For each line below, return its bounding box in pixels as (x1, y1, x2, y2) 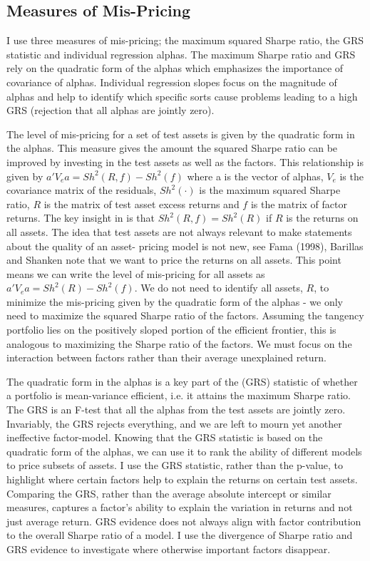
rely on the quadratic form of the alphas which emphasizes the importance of (6, 61, 344, 76)
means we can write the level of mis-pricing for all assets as (6, 266, 265, 281)
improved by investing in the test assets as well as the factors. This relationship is (6, 154, 364, 169)
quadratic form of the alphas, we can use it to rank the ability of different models (6, 443, 362, 458)
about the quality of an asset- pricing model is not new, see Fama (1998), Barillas (6, 238, 364, 253)
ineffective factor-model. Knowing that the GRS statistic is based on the (6, 430, 323, 445)
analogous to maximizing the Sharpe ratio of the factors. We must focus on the (6, 336, 352, 351)
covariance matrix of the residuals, (6, 182, 157, 197)
